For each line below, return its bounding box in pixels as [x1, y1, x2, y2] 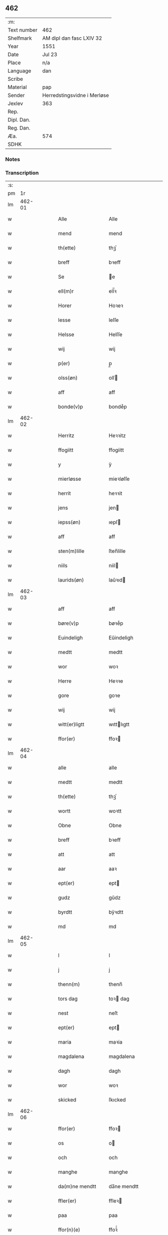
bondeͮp [108, 403, 127, 410]
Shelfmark [7, 35, 32, 42]
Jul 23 [42, 51, 57, 58]
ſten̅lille [108, 547, 126, 554]
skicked [58, 1096, 76, 1103]
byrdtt [58, 909, 72, 916]
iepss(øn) [58, 519, 81, 526]
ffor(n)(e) [58, 1226, 80, 1233]
